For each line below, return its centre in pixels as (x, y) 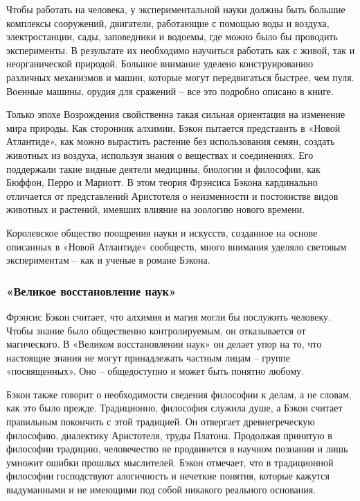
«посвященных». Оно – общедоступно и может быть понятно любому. (155, 371)
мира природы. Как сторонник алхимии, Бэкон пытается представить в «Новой (173, 127)
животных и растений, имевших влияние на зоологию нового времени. (156, 209)
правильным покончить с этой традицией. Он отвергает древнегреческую (161, 422)
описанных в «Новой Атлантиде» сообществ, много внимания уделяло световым (177, 246)
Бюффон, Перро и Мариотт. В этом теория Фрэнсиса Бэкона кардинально (162, 182)
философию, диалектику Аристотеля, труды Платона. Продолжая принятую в (169, 435)
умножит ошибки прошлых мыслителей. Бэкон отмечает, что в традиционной (170, 462)
